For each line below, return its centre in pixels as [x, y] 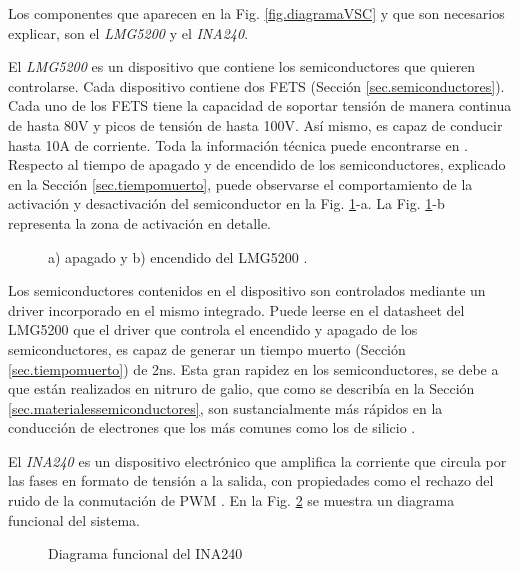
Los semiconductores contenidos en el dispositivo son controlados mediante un [247, 290]
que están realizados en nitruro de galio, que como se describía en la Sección [241, 388]
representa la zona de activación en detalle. [140, 222]
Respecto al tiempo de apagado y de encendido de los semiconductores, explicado [257, 164]
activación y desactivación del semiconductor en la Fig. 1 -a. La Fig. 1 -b [226, 203]
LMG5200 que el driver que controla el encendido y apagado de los [213, 329]
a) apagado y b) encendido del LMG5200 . [178, 256]
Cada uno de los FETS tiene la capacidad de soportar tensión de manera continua [260, 105]
